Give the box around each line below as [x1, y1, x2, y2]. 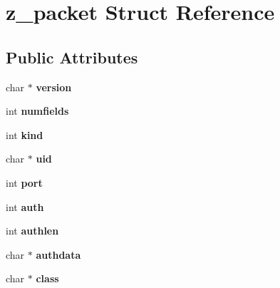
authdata [36, 247, 81, 262]
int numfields [6, 103, 69, 118]
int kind [6, 127, 43, 142]
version [36, 79, 72, 94]
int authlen [6, 223, 59, 238]
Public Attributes [6, 46, 138, 68]
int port [6, 175, 43, 190]
